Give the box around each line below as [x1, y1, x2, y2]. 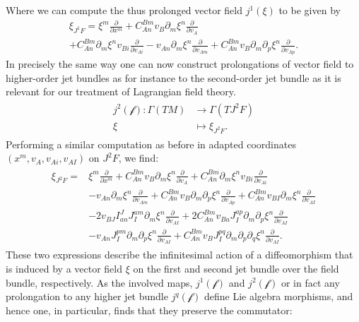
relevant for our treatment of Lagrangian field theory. [6, 84, 236, 99]
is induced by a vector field [6, 261, 123, 275]
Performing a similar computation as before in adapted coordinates [6, 136, 296, 151]
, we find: [118, 150, 159, 165]
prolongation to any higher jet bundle [6, 289, 168, 304]
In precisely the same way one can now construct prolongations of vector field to [6, 56, 354, 71]
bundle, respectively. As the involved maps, [6, 275, 193, 290]
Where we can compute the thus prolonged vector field [6, 3, 243, 17]
